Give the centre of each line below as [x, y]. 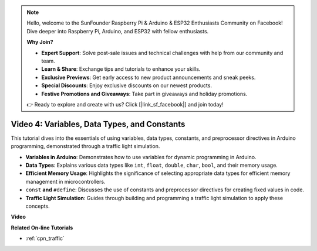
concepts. [38, 206]
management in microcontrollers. [65, 181]
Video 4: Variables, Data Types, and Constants [98, 124]
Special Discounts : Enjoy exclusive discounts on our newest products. [127, 85]
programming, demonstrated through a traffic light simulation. [85, 146]
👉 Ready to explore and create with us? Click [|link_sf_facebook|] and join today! [125, 104]
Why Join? [40, 42]
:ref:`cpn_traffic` [45, 238]
